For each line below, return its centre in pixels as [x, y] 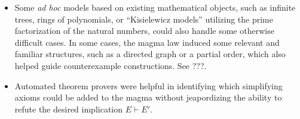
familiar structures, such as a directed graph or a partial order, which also [150, 54]
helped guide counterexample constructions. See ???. [111, 65]
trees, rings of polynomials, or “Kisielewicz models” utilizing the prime [144, 19]
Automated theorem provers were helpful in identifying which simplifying [149, 85]
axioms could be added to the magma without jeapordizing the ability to [148, 97]
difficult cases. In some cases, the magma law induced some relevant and [147, 42]
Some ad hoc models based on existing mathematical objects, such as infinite [155, 7]
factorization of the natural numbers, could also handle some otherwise [144, 31]
